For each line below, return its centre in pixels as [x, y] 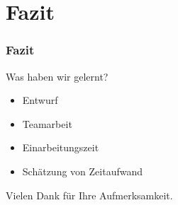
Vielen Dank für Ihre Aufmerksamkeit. [89, 195]
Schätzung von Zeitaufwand [82, 171]
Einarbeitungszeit [61, 147]
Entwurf [40, 100]
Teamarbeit [47, 123]
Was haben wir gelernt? [57, 76]
